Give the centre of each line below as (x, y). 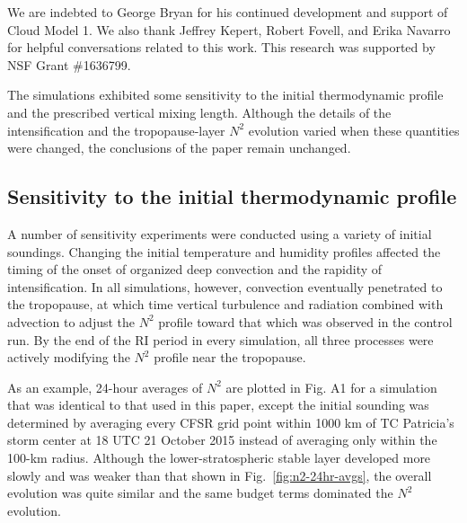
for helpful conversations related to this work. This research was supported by (221, 47)
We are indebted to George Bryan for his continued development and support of (228, 12)
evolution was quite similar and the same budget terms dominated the (200, 493)
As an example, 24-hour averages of (105, 387)
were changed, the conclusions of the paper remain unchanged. (179, 148)
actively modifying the (69, 357)
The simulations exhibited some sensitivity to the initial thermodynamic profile (225, 95)
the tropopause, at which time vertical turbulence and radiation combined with (225, 304)
